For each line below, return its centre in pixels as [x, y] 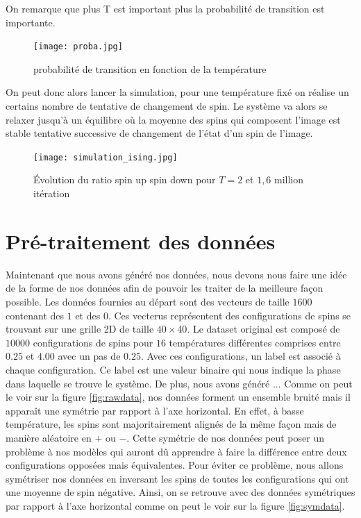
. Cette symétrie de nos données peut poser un [225, 437]
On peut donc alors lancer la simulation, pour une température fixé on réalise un [177, 92]
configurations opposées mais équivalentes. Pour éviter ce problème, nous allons [175, 465]
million [289, 179]
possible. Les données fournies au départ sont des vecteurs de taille [148, 301]
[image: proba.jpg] [78, 47]
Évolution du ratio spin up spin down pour [125, 179]
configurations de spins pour [93, 342]
